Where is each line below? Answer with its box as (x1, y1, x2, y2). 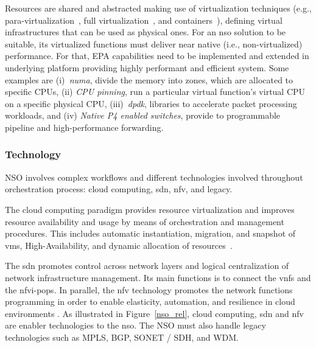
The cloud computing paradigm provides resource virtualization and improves (5, 203, 295, 215)
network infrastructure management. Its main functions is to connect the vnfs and (5, 271, 311, 284)
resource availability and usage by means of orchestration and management (5, 215, 284, 228)
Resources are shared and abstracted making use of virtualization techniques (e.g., (5, 2, 312, 14)
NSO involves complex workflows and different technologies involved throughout (5, 170, 303, 183)
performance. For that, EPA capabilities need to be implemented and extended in (5, 49, 309, 62)
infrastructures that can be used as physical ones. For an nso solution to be (5, 26, 286, 38)
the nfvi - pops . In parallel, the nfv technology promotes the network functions (5, 283, 293, 296)
